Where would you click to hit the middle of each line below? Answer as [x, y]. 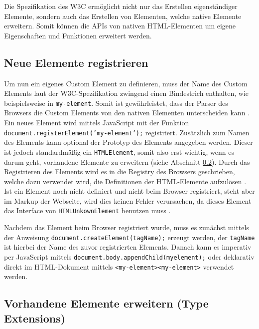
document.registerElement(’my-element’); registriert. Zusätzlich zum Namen [127, 132]
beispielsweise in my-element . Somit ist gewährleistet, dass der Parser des [116, 103]
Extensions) [35, 318]
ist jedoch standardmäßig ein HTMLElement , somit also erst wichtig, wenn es [119, 152]
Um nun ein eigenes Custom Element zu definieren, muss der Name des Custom [126, 83]
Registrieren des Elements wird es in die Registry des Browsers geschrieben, [120, 171]
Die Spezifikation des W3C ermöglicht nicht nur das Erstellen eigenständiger [121, 6]
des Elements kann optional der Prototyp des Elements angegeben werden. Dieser [129, 142]
